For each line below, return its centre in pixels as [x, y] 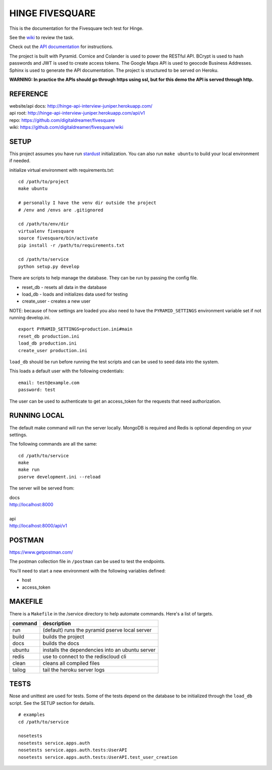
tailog [19, 669]
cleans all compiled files [71, 663]
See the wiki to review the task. [42, 37]
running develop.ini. [30, 318]
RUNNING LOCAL [37, 416]
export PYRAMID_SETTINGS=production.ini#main [76, 329]
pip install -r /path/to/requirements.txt [72, 245]
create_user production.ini [53, 350]
